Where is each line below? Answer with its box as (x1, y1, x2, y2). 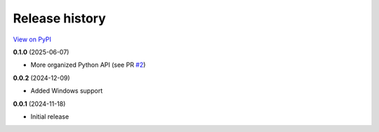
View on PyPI (13, 35, 52, 44)
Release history (13, 11, 107, 26)
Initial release (30, 112, 69, 121)
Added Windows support (30, 86, 103, 95)
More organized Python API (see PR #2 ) (30, 60, 146, 70)
